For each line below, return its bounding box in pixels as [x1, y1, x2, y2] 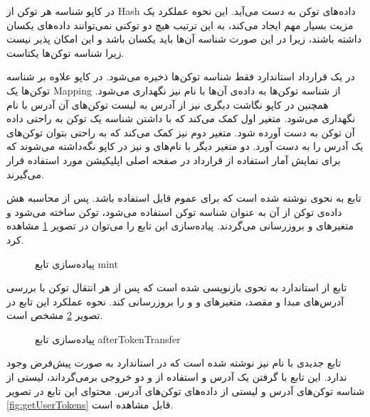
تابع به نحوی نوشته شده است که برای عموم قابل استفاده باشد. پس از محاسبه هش [6, 190, 361, 205]
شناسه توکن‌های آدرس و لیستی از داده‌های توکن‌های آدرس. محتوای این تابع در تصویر [6, 383, 365, 398]
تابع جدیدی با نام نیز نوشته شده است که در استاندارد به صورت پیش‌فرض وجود [6, 355, 342, 370]
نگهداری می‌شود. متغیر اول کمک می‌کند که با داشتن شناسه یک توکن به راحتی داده [6, 111, 356, 126]
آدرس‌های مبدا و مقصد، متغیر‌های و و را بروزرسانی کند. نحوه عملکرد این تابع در [6, 293, 344, 308]
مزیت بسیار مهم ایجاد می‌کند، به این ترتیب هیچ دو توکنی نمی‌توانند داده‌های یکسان [6, 17, 354, 32]
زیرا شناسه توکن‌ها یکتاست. [6, 45, 125, 60]
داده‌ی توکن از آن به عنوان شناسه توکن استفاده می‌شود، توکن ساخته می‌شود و [6, 204, 342, 219]
